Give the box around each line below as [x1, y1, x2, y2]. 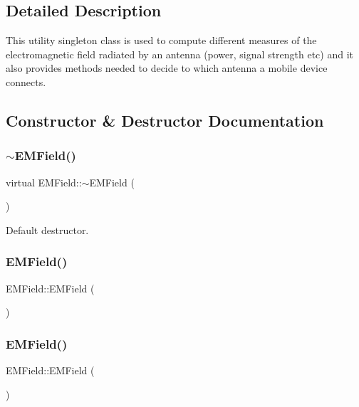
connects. [6, 74, 46, 89]
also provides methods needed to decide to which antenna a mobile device [6, 60, 328, 75]
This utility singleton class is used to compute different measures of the [6, 33, 317, 48]
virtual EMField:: [6, 174, 82, 189]
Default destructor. [6, 222, 89, 237]
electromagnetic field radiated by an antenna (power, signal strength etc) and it [6, 46, 353, 61]
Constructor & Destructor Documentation [6, 109, 324, 131]
